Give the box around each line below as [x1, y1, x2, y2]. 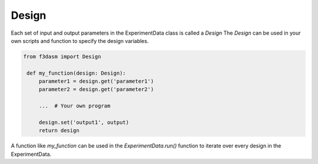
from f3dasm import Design [23, 53, 101, 60]
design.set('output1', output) [38, 119, 130, 126]
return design [38, 127, 79, 134]
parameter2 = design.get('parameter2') [38, 86, 154, 93]
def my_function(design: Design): [26, 69, 126, 76]
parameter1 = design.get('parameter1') [38, 78, 154, 85]
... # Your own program [38, 103, 111, 109]
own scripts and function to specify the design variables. [11, 37, 149, 44]
